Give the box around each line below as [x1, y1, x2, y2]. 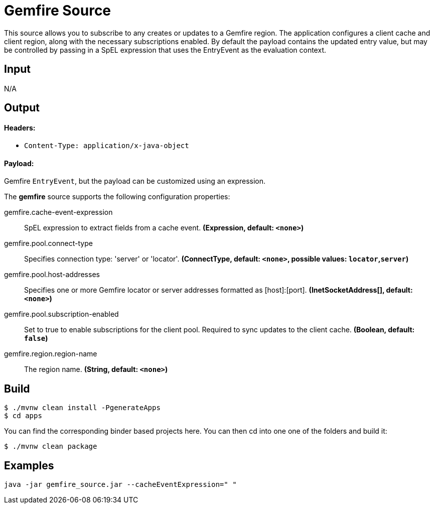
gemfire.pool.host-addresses [4, 270, 100, 279]
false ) [24, 334, 48, 343]
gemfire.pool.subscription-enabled [4, 310, 119, 319]
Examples [4, 459, 54, 472]
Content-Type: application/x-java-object [24, 142, 189, 150]
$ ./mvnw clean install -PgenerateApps [4, 404, 161, 412]
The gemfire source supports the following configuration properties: [4, 192, 230, 201]
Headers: [4, 123, 36, 132]
